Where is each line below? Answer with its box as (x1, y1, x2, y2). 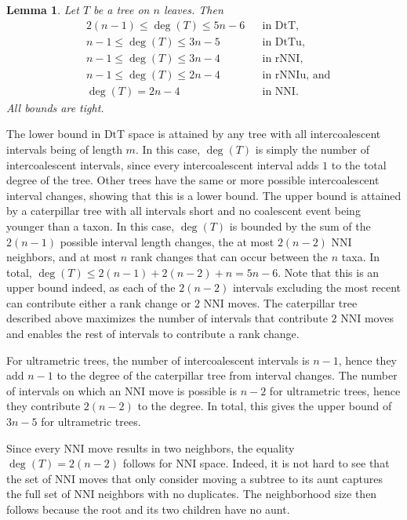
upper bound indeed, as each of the (6, 279, 176, 296)
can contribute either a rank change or (6, 294, 191, 311)
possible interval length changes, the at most (60, 233, 274, 249)
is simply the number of (255, 140, 370, 157)
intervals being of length (6, 140, 122, 157)
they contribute (6, 398, 81, 414)
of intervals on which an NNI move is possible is (6, 382, 237, 398)
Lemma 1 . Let (6, 2, 79, 17)
